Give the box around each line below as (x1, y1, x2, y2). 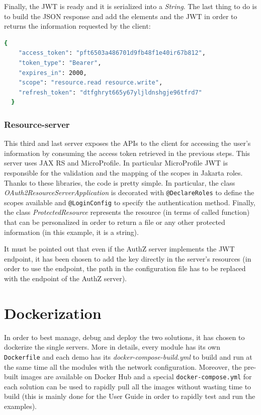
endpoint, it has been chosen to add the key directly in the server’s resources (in (4, 253, 251, 264)
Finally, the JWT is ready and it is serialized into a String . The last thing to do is (4, 1, 257, 11)
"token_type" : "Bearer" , (18, 59, 102, 66)
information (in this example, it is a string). (4, 226, 139, 237)
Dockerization (4, 302, 102, 323)
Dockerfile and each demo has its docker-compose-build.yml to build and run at (4, 351, 252, 362)
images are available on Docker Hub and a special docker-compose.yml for (21, 371, 252, 382)
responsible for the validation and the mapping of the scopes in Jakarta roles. (4, 167, 243, 178)
